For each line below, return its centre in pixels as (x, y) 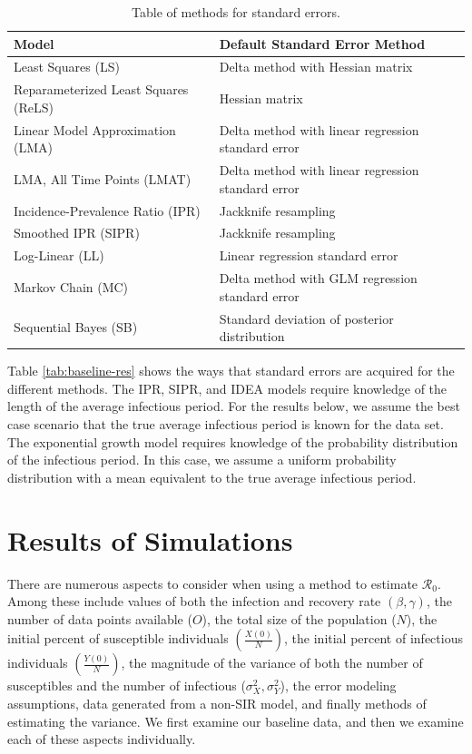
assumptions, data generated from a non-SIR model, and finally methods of (217, 703)
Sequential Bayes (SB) (76, 327)
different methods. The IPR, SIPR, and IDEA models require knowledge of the (227, 388)
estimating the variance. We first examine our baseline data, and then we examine (236, 721)
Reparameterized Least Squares (101, 89)
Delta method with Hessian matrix (316, 67)
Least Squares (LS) (67, 67)
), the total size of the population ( (299, 618)
